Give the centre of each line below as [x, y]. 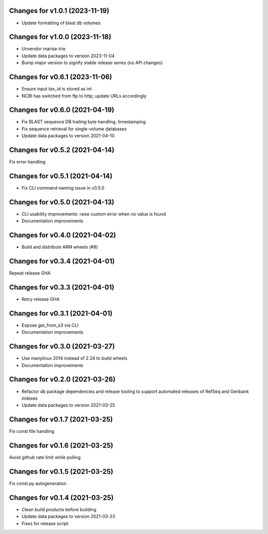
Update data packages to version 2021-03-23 [68, 517]
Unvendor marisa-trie [43, 49]
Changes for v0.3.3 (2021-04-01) [62, 287]
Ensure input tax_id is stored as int [57, 89]
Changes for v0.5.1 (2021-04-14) [61, 176]
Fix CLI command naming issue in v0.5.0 [63, 188]
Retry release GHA [40, 299]
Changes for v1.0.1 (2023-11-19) [59, 11]
